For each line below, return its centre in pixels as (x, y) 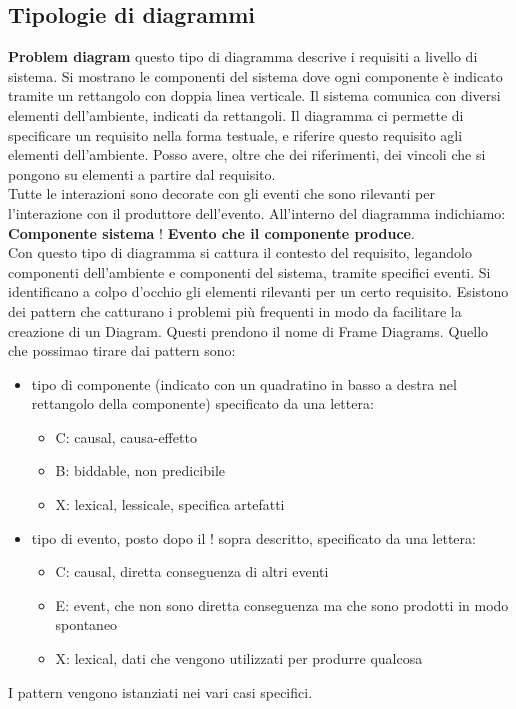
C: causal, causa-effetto (126, 436)
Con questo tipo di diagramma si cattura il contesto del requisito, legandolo (240, 252)
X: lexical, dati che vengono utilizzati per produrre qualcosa (239, 658)
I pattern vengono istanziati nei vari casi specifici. (160, 691)
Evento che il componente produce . (291, 232)
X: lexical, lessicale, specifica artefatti (170, 504)
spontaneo (86, 624)
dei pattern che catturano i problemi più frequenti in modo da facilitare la (235, 310)
